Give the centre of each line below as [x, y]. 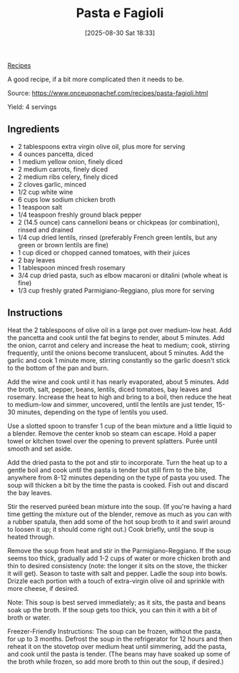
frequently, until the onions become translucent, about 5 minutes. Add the [116, 353]
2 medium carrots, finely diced [63, 169]
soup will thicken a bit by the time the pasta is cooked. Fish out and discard [118, 485]
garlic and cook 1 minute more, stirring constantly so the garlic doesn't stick [119, 360]
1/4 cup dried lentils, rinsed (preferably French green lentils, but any [117, 237]
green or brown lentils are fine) [63, 245]
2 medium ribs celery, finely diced [68, 177]
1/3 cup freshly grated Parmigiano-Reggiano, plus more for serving [116, 290]
